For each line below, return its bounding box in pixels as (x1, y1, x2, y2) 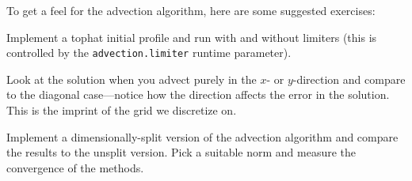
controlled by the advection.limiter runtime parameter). (6, 44, 292, 61)
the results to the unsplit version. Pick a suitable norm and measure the (6, 144, 357, 160)
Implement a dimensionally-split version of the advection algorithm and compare (6, 128, 399, 145)
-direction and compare (292, 70, 406, 87)
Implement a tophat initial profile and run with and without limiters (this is (6, 28, 377, 45)
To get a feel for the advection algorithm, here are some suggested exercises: (6, 2, 376, 18)
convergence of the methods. (6, 159, 144, 175)
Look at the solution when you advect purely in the (6, 70, 257, 87)
